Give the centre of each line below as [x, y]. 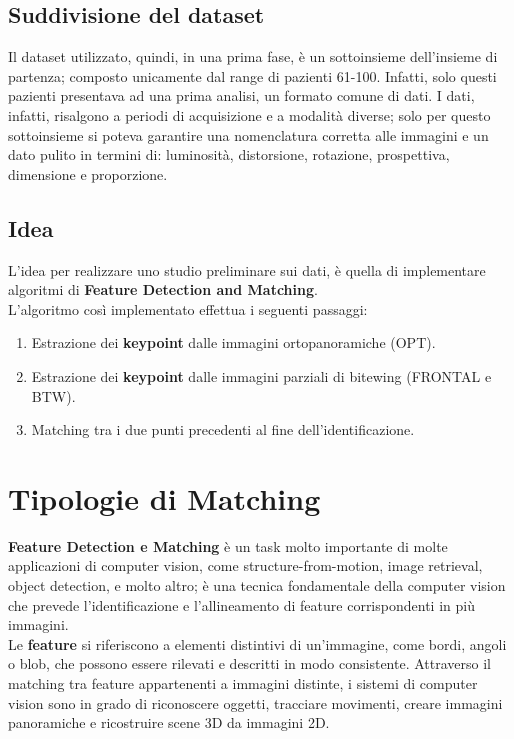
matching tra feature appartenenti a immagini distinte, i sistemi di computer [243, 683]
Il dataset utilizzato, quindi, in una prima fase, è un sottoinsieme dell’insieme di [253, 56]
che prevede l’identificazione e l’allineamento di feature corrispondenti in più [241, 604]
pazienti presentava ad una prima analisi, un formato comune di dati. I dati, [241, 95]
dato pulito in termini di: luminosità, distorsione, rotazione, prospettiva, [229, 154]
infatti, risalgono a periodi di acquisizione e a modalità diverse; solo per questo [249, 114]
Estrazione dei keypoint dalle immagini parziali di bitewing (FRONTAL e [261, 375]
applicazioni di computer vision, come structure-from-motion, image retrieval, [245, 565]
